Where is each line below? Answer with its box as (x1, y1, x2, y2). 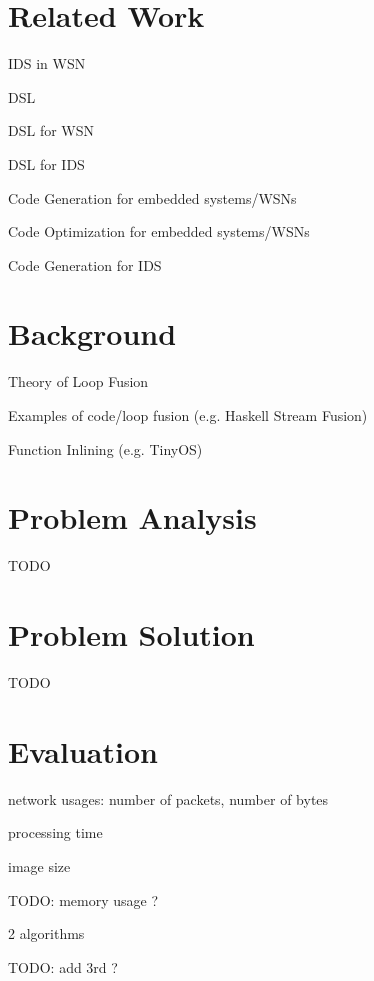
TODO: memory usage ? (8, 889, 159, 910)
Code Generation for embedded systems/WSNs (8, 187, 297, 208)
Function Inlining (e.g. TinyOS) (8, 438, 203, 459)
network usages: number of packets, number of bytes (8, 788, 329, 809)
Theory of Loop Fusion (8, 371, 149, 392)
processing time (8, 822, 103, 843)
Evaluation (8, 730, 158, 771)
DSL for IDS (8, 153, 85, 174)
